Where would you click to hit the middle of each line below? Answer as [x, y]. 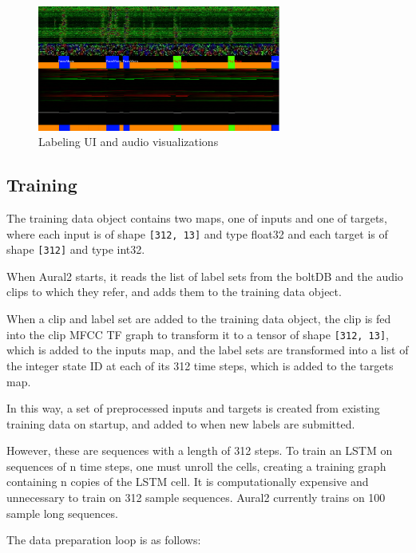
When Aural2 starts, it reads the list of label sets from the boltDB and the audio [205, 276]
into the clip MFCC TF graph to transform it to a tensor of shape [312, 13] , [198, 334]
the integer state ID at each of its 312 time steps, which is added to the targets [200, 365]
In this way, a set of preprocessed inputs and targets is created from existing [193, 408]
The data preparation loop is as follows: [104, 540]
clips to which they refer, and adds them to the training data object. [174, 292]
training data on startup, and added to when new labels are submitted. [181, 423]
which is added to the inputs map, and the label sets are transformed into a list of [208, 350]
